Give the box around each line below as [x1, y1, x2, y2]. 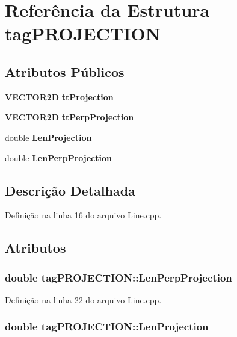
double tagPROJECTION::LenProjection [5, 319, 209, 334]
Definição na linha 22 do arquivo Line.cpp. [5, 293, 162, 306]
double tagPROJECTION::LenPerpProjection [5, 270, 232, 285]
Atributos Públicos [5, 62, 125, 81]
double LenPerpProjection [5, 151, 112, 164]
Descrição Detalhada [5, 181, 135, 199]
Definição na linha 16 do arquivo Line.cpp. [5, 209, 162, 221]
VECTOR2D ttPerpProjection [5, 111, 134, 123]
